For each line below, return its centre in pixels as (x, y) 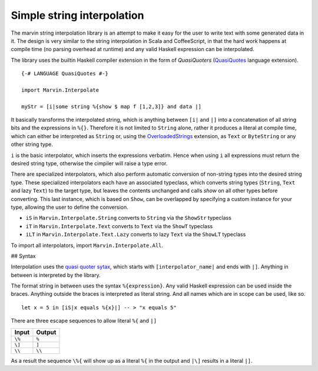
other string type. (32, 145)
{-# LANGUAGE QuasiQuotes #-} (65, 74)
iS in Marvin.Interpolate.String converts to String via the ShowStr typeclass (129, 218)
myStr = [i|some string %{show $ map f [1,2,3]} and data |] (111, 106)
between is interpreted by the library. (56, 275)
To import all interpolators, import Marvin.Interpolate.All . (87, 245)
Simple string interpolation (77, 15)
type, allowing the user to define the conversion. (70, 207)
